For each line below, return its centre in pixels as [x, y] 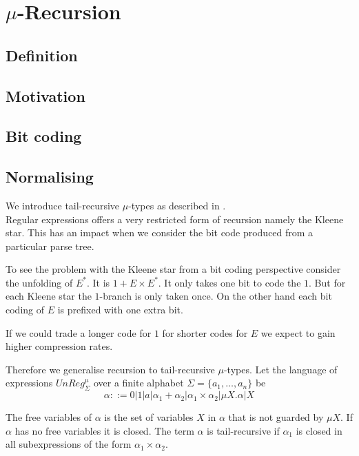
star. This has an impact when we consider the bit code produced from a [160, 232]
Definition [42, 55]
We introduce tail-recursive [63, 205]
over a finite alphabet [139, 383]
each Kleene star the [49, 296]
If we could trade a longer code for [79, 332]
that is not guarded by [276, 417]
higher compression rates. [59, 346]
